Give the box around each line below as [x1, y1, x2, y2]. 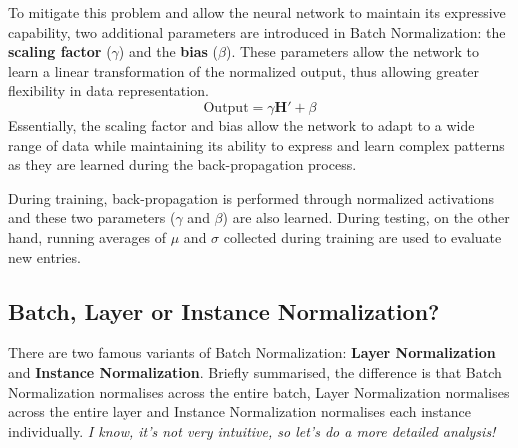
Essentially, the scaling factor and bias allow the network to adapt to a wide [8, 114, 475, 135]
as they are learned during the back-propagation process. [8, 154, 357, 175]
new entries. [8, 246, 81, 267]
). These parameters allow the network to [225, 41, 479, 62]
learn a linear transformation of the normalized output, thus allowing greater [8, 60, 480, 81]
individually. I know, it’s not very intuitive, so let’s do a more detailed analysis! [8, 420, 496, 441]
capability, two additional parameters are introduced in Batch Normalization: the [8, 21, 506, 42]
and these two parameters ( [8, 207, 176, 228]
